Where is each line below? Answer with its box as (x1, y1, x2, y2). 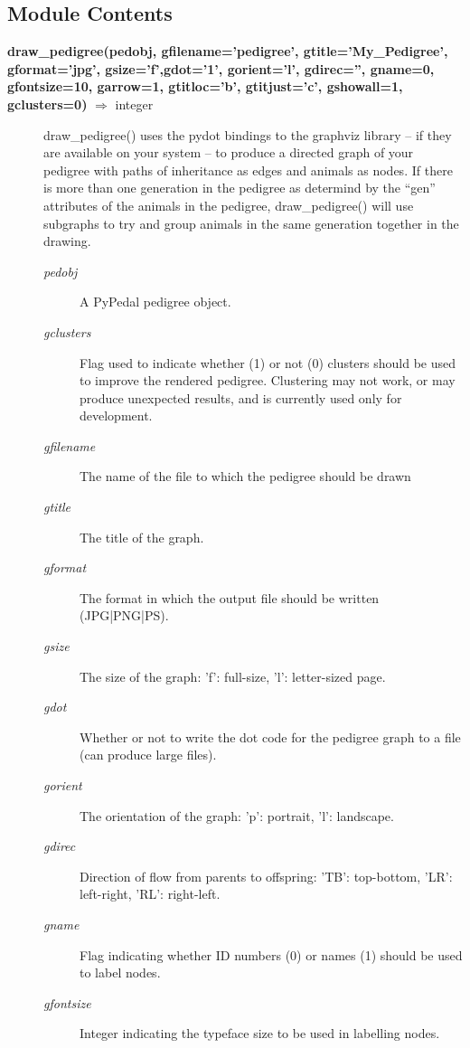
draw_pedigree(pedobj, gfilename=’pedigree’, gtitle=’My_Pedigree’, (7, 42, 448, 61)
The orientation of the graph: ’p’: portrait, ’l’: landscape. (80, 806, 394, 825)
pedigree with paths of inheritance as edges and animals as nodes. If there (43, 160, 453, 179)
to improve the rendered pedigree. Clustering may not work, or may (80, 371, 456, 390)
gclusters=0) (7, 94, 88, 113)
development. (80, 406, 153, 425)
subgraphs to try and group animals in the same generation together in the (43, 213, 459, 232)
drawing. (43, 231, 91, 250)
